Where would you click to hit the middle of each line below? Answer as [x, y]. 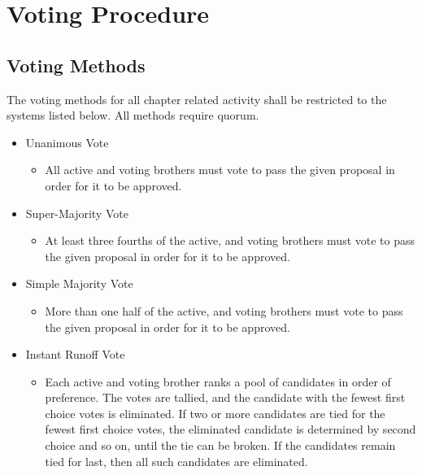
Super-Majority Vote [77, 213]
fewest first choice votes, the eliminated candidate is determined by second [231, 429]
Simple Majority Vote [79, 283]
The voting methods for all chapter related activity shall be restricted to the [197, 99]
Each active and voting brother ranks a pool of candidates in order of [218, 381]
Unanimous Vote [67, 142]
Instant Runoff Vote [75, 354]
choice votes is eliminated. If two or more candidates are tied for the [215, 413]
